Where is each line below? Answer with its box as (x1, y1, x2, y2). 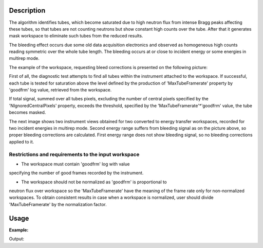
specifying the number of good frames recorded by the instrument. (9, 170, 144, 176)
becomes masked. (9, 109, 46, 115)
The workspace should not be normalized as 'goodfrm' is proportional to (21, 179, 167, 185)
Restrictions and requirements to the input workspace (9, 151, 140, 158)
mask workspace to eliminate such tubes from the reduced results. (9, 33, 143, 39)
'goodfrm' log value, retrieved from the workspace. (9, 87, 112, 93)
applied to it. (9, 139, 34, 144)
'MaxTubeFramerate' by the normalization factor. (9, 201, 107, 207)
